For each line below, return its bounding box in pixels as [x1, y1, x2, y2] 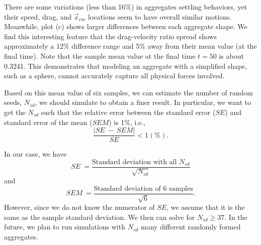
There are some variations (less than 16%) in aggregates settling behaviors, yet [4, 2, 247, 12]
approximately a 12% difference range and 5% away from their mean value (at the [4, 41, 257, 51]
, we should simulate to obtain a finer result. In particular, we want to [35, 97, 251, 107]
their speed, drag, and [4, 11, 72, 22]
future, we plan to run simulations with [4, 221, 125, 232]
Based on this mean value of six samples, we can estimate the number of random [4, 87, 253, 97]
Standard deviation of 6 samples [94, 185, 193, 192]
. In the [224, 211, 247, 222]
